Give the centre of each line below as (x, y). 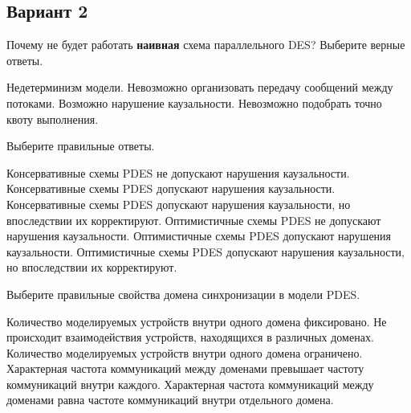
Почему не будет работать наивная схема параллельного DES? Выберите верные (206, 45)
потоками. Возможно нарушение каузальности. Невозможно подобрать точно (194, 102)
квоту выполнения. (53, 119)
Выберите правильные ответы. (81, 146)
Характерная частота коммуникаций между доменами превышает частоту (185, 368)
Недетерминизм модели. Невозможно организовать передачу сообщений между (200, 87)
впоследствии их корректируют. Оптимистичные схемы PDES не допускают (194, 220)
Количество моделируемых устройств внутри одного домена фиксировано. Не (197, 321)
